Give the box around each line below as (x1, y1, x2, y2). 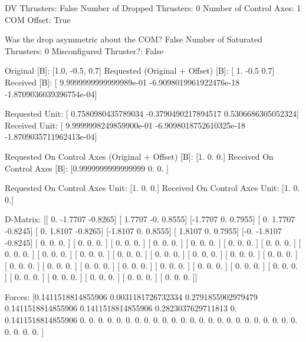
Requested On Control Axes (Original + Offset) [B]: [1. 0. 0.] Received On (5, 150, 274, 162)
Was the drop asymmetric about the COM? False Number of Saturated (5, 33, 262, 45)
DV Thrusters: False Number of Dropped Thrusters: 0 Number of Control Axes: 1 (5, 2, 301, 14)
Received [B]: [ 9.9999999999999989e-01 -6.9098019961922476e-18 (5, 75, 240, 88)
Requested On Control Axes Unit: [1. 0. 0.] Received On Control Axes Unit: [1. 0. (5, 182, 300, 194)
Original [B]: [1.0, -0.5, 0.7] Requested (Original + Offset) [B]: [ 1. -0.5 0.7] (5, 64, 275, 77)
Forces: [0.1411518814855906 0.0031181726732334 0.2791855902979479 (5, 290, 258, 302)
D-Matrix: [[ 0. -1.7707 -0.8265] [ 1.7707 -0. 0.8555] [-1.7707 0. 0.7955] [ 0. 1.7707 (5, 213, 295, 225)
